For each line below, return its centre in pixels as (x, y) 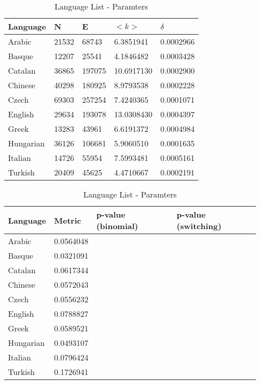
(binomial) (117, 226)
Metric (68, 220)
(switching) (199, 226)
